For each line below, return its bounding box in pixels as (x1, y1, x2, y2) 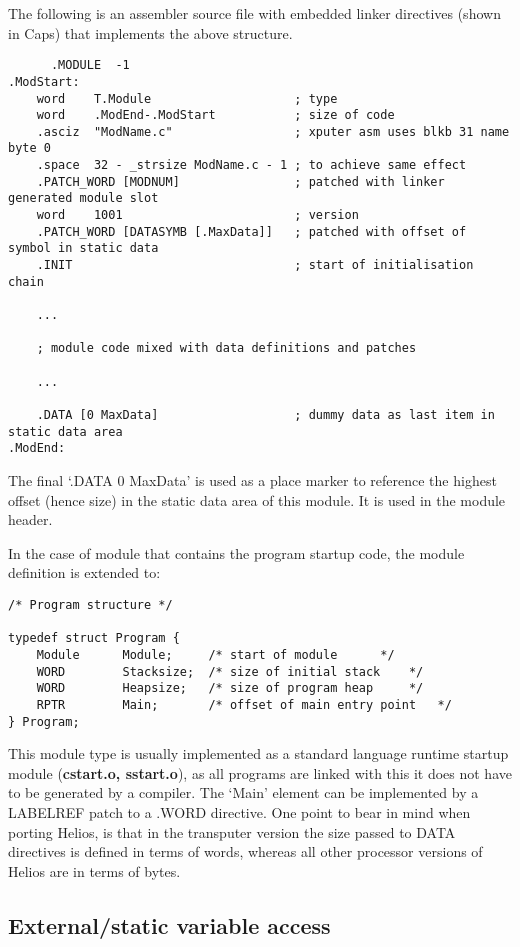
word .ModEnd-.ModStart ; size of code (36, 108, 395, 123)
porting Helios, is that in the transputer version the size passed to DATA (8, 821, 456, 842)
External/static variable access (8, 909, 331, 940)
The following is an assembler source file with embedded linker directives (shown (8, 3, 501, 23)
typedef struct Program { (8, 631, 180, 646)
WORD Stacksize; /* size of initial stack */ (36, 664, 424, 679)
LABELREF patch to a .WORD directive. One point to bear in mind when (8, 801, 471, 822)
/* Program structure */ (8, 597, 173, 612)
